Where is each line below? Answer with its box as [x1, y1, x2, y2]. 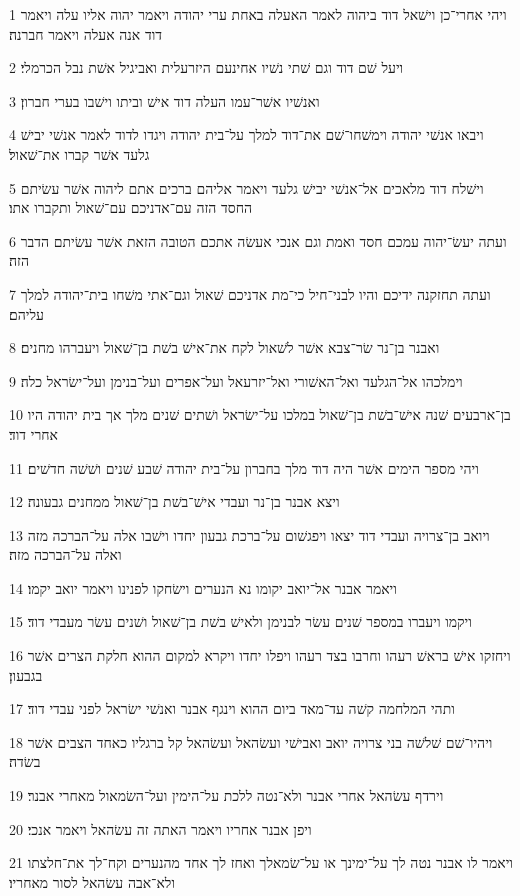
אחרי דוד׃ [9, 423, 58, 444]
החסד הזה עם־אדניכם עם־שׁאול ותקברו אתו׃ [9, 197, 253, 218]
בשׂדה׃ [9, 751, 41, 772]
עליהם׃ [9, 303, 44, 324]
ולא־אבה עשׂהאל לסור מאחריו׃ [9, 871, 176, 892]
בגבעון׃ [9, 664, 43, 685]
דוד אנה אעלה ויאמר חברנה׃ [9, 23, 162, 44]
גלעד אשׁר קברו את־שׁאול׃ [9, 143, 150, 164]
